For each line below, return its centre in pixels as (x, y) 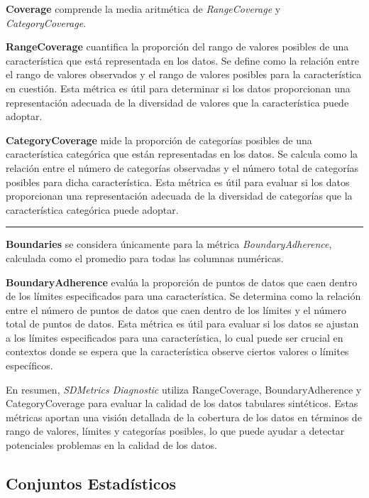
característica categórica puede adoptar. (92, 209)
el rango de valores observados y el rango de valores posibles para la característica (184, 74)
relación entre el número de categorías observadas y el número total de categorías (182, 167)
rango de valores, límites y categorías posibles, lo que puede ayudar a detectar (175, 431)
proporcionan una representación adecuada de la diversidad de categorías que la (179, 196)
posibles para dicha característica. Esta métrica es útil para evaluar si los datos (178, 182)
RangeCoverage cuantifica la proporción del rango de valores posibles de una (177, 47)
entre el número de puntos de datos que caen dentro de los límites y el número (176, 309)
